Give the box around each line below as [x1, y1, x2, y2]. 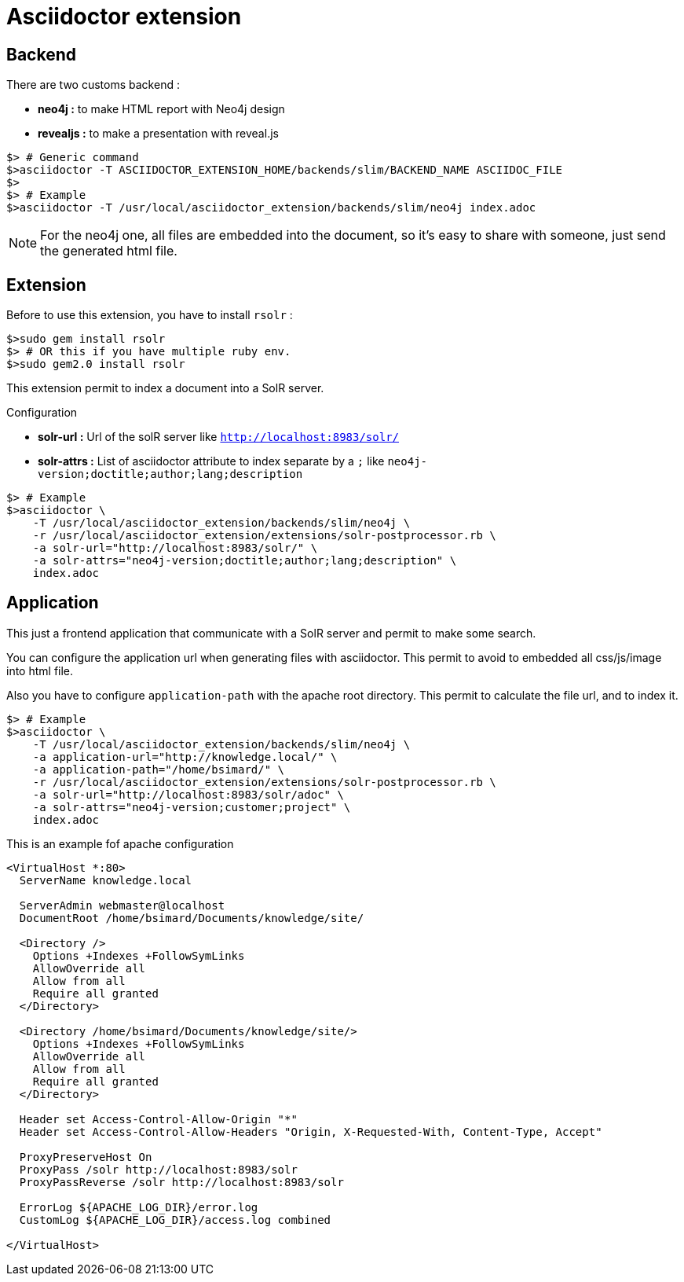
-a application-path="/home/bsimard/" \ [32, 762, 285, 776]
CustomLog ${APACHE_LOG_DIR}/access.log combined [19, 1213, 331, 1226]
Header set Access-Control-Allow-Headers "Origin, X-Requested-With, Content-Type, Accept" [19, 1125, 602, 1138]
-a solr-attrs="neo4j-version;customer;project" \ [32, 800, 351, 814]
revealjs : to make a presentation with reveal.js [38, 127, 279, 141]
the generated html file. [40, 243, 177, 259]
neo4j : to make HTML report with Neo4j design [38, 102, 285, 116]
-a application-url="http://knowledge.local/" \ [32, 750, 338, 763]
